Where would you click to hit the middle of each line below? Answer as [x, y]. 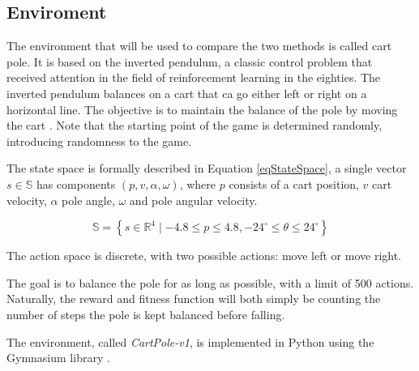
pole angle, [88, 200]
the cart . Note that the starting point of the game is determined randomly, [195, 125]
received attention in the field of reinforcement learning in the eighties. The [194, 77]
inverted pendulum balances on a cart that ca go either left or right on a [187, 93]
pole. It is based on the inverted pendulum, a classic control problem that [190, 61]
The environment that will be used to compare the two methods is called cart [199, 46]
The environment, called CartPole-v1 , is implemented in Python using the [190, 341]
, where [198, 183]
